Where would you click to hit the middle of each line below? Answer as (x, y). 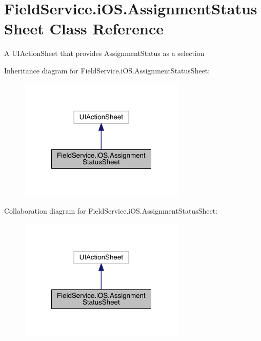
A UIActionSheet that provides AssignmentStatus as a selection (104, 53)
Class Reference (107, 29)
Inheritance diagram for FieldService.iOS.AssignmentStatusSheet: (107, 70)
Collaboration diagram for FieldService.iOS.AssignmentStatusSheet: (111, 211)
